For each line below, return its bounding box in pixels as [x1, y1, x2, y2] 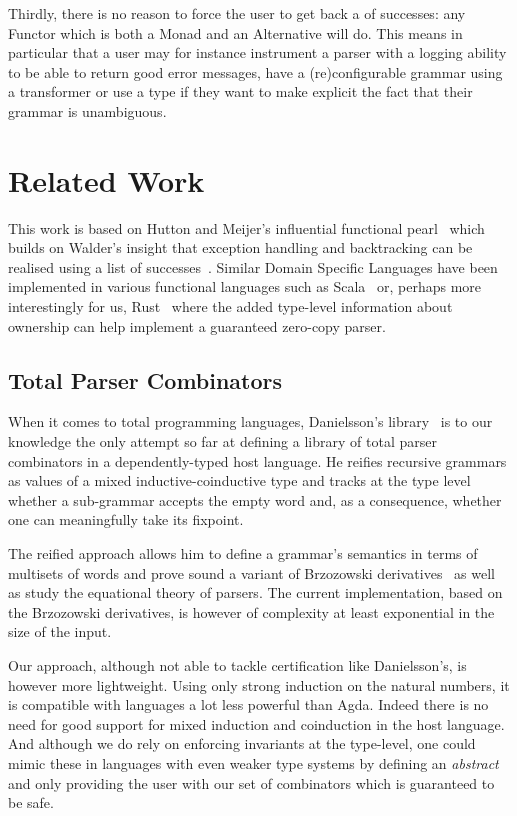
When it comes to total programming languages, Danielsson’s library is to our [8, 411, 493, 432]
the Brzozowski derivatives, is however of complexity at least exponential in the [8, 601, 495, 622]
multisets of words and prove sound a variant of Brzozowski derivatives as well [8, 562, 495, 583]
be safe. [8, 792, 54, 813]
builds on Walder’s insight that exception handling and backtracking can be [8, 237, 473, 258]
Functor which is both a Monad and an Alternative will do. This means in [8, 22, 463, 43]
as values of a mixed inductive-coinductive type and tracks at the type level [8, 470, 471, 491]
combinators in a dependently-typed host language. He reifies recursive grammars [8, 450, 507, 471]
